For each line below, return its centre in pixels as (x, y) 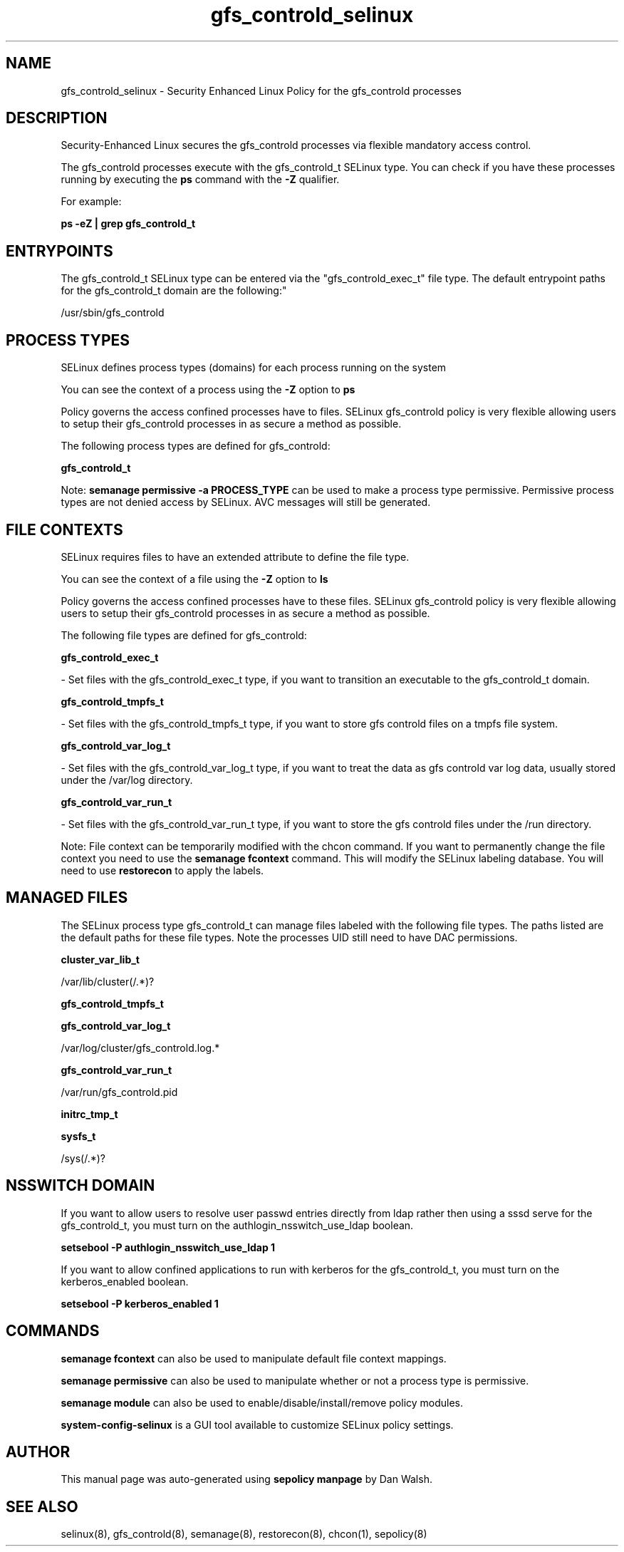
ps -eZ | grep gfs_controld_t (128, 224)
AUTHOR (38, 1452)
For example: (91, 202)
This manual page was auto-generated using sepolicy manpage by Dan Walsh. (246, 1479)
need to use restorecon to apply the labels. (162, 870)
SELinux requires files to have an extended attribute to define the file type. (235, 557)
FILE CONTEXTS (64, 529)
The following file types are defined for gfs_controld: (184, 635)
